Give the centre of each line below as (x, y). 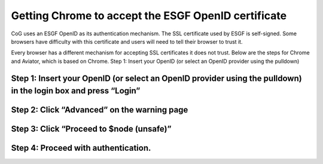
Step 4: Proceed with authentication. (81, 148)
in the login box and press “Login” (76, 91)
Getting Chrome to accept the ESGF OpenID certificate (149, 16)
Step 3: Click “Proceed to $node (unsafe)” (91, 129)
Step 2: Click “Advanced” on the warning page (100, 110)
